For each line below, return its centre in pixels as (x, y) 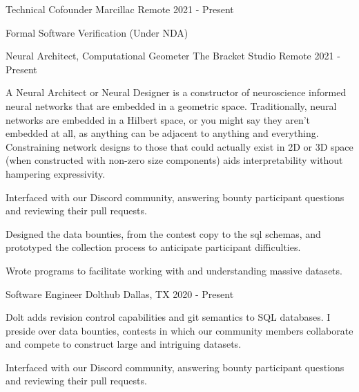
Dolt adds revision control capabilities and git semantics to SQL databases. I (168, 317)
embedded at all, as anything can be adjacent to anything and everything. (162, 133)
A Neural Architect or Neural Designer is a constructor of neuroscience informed (176, 92)
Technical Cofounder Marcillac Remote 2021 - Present (120, 9)
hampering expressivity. (56, 173)
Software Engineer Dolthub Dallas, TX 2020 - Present (120, 293)
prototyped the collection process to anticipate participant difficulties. (153, 247)
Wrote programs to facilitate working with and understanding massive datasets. (174, 270)
